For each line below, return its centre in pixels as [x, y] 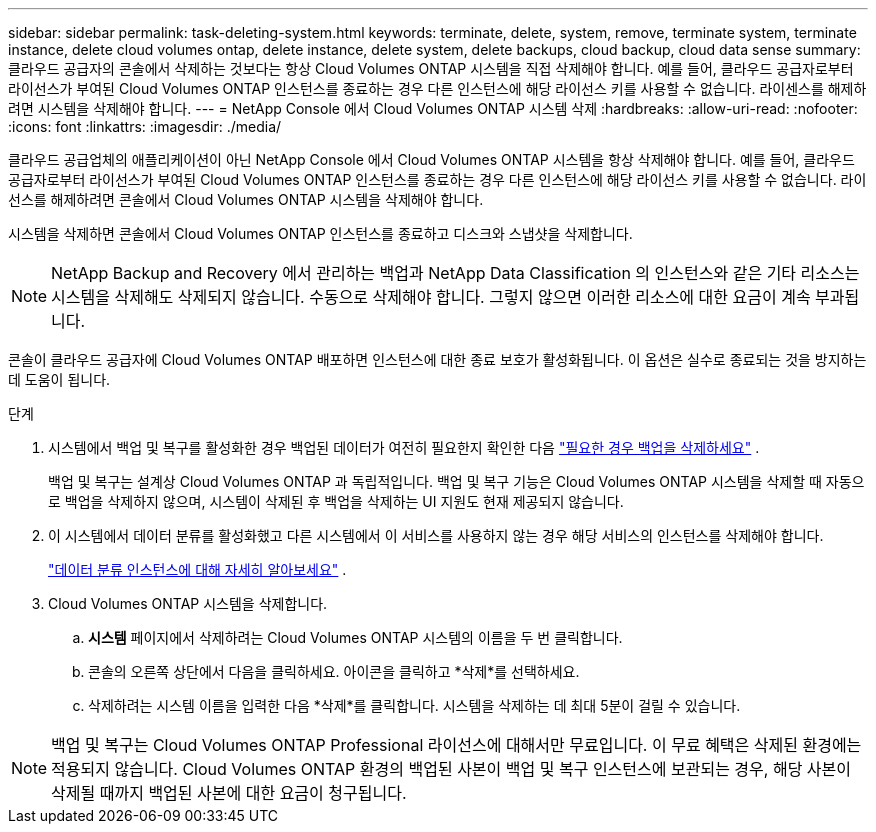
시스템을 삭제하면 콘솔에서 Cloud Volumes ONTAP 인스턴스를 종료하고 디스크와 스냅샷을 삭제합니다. [320, 233]
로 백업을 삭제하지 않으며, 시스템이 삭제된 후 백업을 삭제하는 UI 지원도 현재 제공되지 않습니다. [336, 501]
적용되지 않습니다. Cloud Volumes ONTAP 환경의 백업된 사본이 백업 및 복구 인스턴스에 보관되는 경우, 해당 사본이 [451, 769]
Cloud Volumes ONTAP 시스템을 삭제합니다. [188, 603]
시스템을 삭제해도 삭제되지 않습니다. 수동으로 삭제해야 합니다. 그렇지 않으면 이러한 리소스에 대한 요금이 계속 [431, 297]
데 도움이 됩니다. [59, 379]
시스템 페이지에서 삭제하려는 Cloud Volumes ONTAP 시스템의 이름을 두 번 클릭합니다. [355, 637]
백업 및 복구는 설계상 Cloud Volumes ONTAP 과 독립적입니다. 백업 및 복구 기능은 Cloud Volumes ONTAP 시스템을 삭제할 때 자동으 [456, 481]
